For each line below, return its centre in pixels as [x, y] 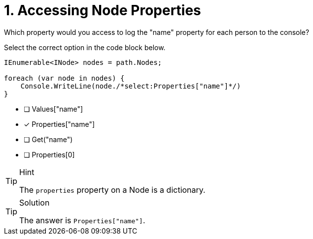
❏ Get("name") [48, 139]
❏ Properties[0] [49, 154]
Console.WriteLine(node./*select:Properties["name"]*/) [131, 86]
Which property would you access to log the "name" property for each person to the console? [157, 32]
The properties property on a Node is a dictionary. [112, 190]
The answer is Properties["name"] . [82, 220]
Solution [35, 202]
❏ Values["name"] [53, 109]
